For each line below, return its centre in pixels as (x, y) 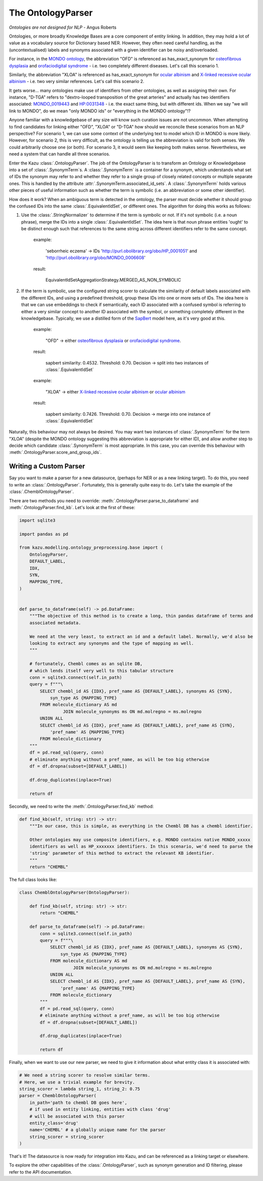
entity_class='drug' (54, 1123)
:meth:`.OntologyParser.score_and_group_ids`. (55, 452)
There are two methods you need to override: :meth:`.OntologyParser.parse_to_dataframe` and (104, 501)
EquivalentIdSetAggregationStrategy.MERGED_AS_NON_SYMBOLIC (113, 280)
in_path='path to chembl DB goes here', (78, 1102)
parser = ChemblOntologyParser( (58, 1096)
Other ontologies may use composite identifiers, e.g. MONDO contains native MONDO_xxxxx (140, 840)
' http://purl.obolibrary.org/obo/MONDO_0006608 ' (95, 258)
